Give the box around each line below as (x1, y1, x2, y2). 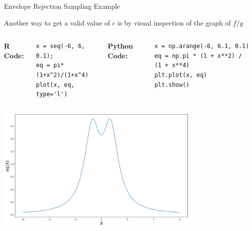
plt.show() (154, 81, 190, 88)
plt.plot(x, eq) (154, 71, 207, 78)
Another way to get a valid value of (4, 17, 110, 27)
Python (107, 41, 133, 51)
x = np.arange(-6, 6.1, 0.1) (154, 43, 249, 50)
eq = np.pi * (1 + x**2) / (154, 52, 242, 59)
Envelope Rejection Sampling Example (4, 1, 120, 11)
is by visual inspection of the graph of (117, 17, 231, 27)
